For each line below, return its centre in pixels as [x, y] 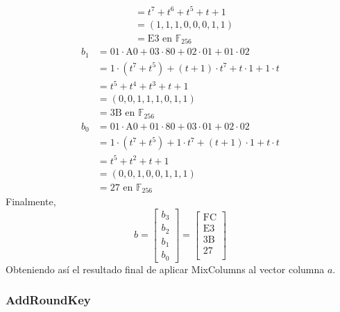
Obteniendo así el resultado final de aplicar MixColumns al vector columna [165, 269]
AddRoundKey [48, 300]
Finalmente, [31, 201]
